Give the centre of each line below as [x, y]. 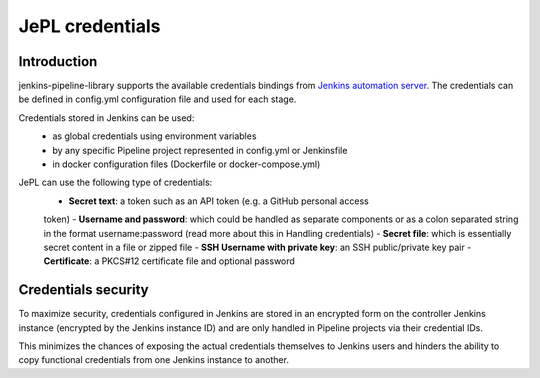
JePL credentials [89, 26]
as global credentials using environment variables [154, 136]
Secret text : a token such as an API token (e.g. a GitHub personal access [218, 201]
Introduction [58, 61]
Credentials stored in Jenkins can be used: [106, 117]
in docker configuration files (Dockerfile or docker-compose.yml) [186, 164]
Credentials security [83, 290]
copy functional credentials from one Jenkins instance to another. [154, 360]
